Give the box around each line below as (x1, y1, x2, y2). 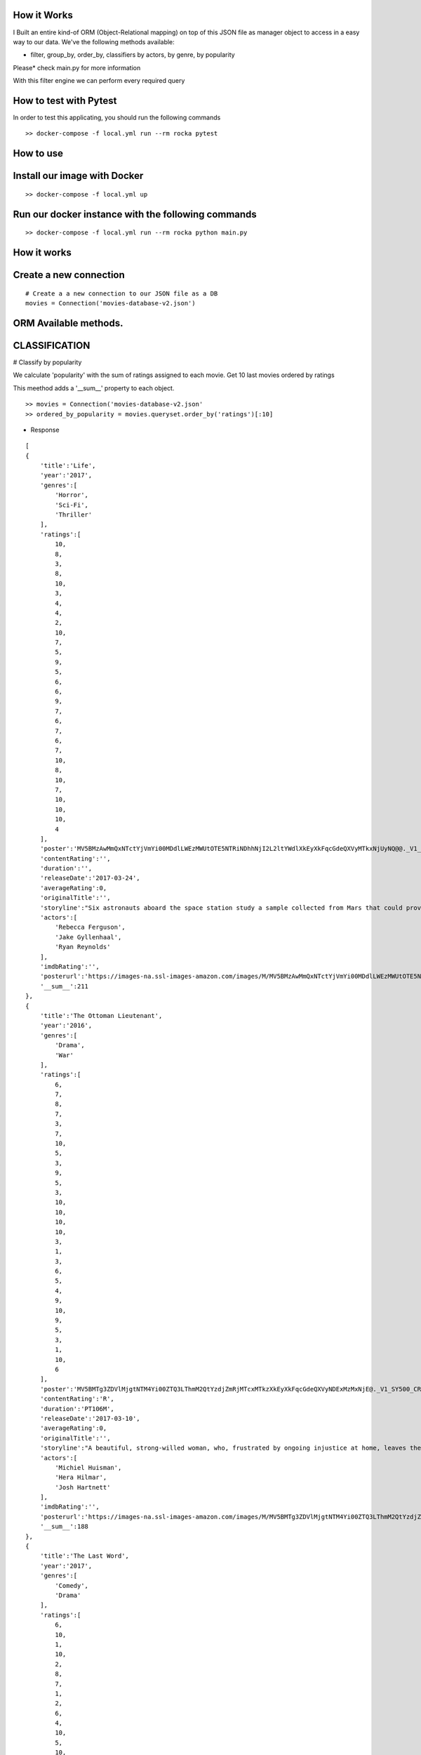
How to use (13, 147, 63, 159)
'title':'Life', (39, 462, 96, 470)
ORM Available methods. (13, 317, 123, 329)
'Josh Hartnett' (55, 1483, 111, 1491)
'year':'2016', (39, 1021, 93, 1030)
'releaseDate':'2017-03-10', (39, 1415, 140, 1422)
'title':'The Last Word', (39, 1552, 130, 1560)
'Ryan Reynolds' (55, 943, 111, 951)
